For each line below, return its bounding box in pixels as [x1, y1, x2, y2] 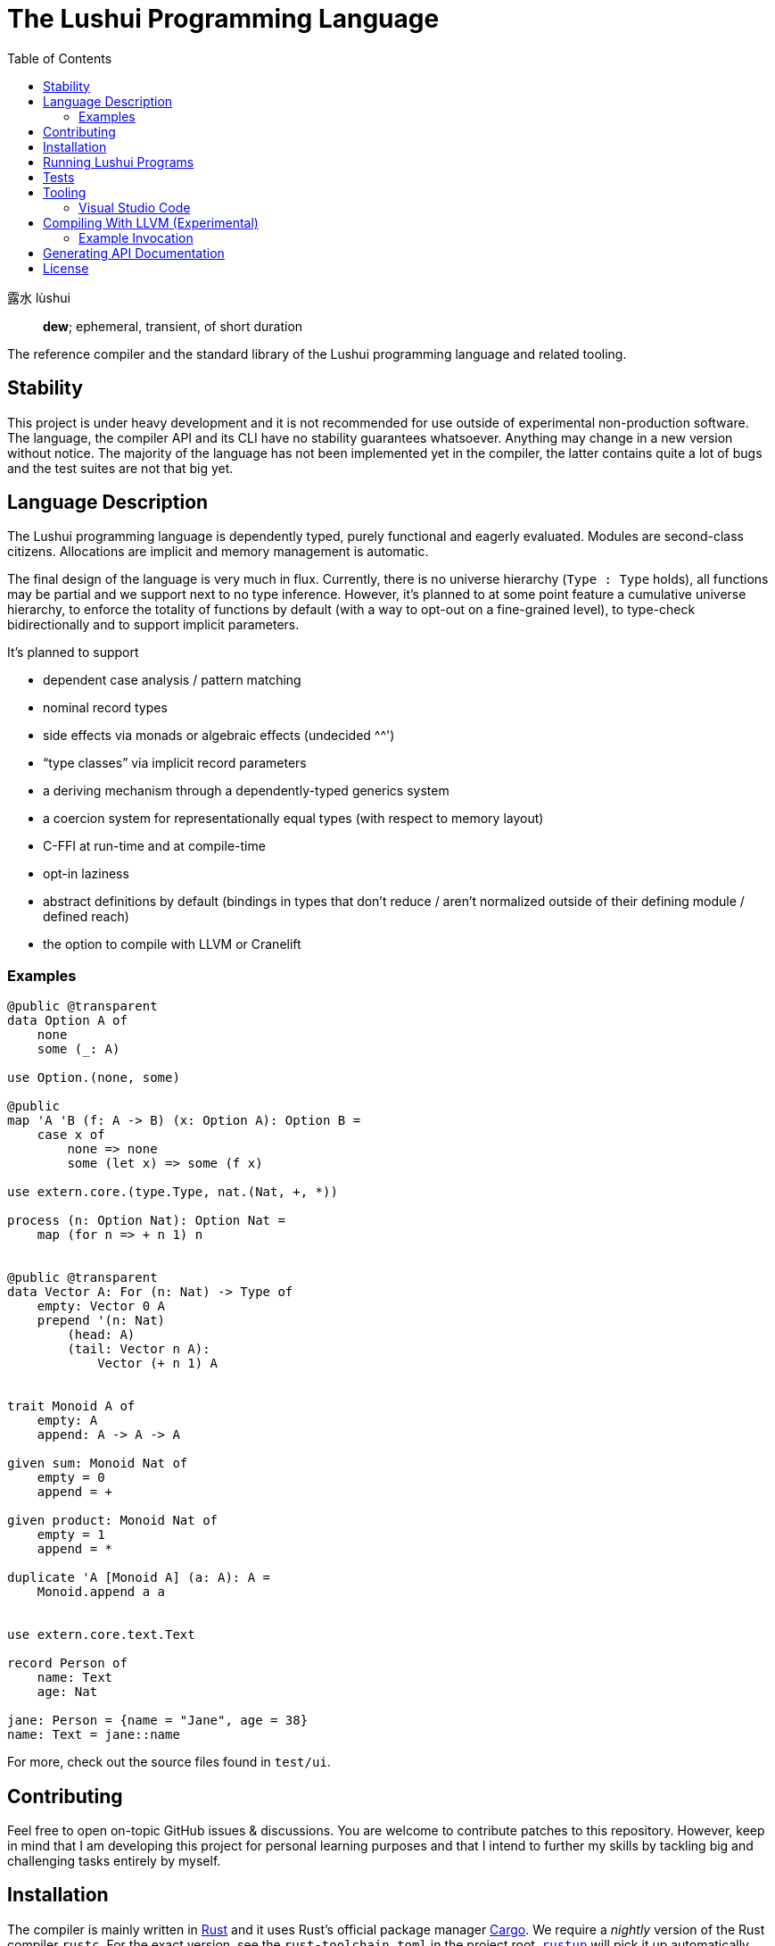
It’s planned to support [7, 645, 139, 661]
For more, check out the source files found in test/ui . [7, 1754, 331, 1770]
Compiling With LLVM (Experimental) [43, 214, 259, 230]
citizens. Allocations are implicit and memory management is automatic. [7, 544, 429, 560]
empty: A [37, 1413, 98, 1428]
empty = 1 [37, 1527, 105, 1543]
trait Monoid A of [7, 1399, 136, 1414]
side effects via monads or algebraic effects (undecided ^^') [43, 728, 395, 744]
